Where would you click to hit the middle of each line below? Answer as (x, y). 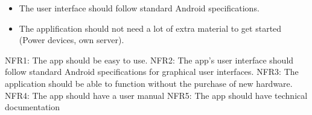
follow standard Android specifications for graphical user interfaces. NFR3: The (152, 72)
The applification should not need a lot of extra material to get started (150, 28)
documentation (33, 107)
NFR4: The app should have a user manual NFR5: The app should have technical (156, 95)
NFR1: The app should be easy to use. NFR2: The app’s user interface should (149, 60)
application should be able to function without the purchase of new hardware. (149, 83)
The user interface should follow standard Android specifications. (139, 8)
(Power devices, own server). (72, 40)
